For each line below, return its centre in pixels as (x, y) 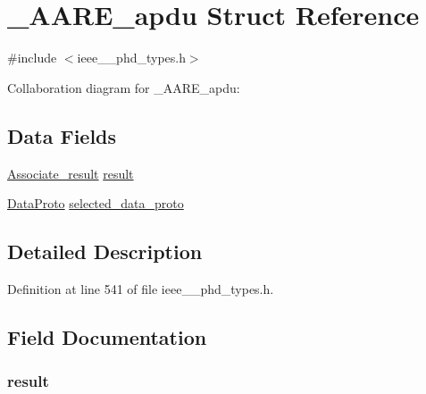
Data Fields (62, 135)
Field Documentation (107, 336)
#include (32, 58)
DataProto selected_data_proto (96, 203)
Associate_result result (71, 173)
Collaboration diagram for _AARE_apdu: (124, 87)
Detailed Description (105, 251)
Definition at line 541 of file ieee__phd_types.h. (141, 288)
